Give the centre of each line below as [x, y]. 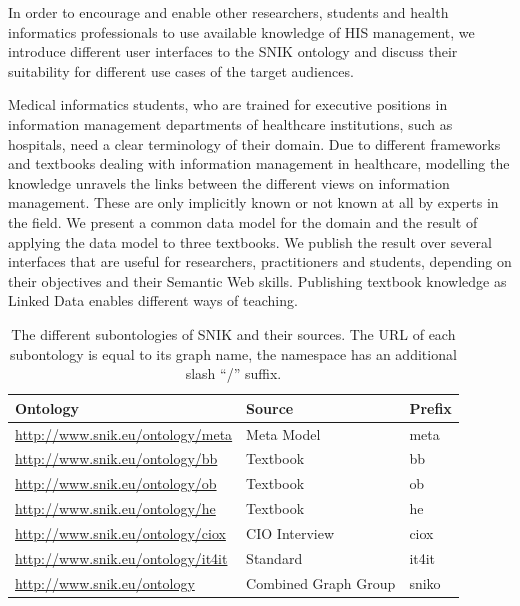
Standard [274, 557]
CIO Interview [290, 532]
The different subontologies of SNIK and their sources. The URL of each [233, 333]
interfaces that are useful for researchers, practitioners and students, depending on [260, 261]
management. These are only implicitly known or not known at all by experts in [253, 202]
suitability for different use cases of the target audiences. [181, 70]
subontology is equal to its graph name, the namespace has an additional [233, 353]
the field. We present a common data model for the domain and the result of [243, 221]
